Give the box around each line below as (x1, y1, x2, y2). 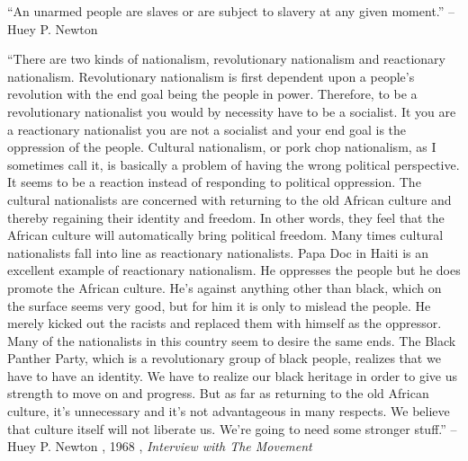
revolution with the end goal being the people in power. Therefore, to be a (7, 84, 418, 103)
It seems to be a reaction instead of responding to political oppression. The (7, 173, 421, 191)
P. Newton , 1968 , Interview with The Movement (40, 437, 312, 456)
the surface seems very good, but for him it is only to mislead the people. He (7, 296, 431, 315)
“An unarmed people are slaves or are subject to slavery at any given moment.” (7, 2, 445, 20)
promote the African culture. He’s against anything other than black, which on (7, 278, 442, 297)
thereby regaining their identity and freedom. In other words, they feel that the (7, 208, 445, 226)
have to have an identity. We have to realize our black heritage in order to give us (7, 366, 457, 385)
